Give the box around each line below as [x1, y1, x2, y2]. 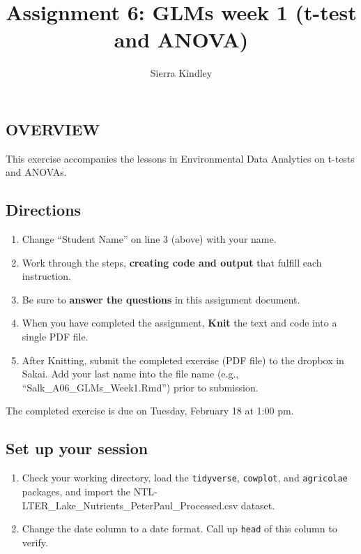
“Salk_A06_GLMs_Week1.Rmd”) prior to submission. [22, 380, 259, 394]
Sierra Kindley [150, 66, 213, 80]
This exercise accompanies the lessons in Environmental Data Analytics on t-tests [6, 151, 355, 165]
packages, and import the [22, 484, 131, 498]
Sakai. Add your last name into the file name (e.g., [22, 366, 239, 381]
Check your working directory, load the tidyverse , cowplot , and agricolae [22, 470, 348, 485]
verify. [22, 534, 48, 549]
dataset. [240, 497, 275, 512]
